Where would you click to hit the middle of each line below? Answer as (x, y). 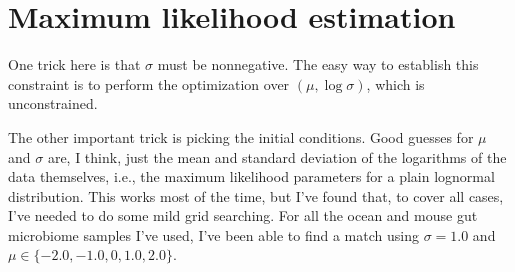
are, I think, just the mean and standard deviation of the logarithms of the (277, 156)
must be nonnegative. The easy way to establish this (318, 64)
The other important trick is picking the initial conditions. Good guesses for (241, 136)
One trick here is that (74, 64)
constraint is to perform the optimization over (149, 83)
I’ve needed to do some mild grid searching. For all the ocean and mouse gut (243, 215)
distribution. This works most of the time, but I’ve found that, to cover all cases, (256, 195)
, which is (395, 83)
